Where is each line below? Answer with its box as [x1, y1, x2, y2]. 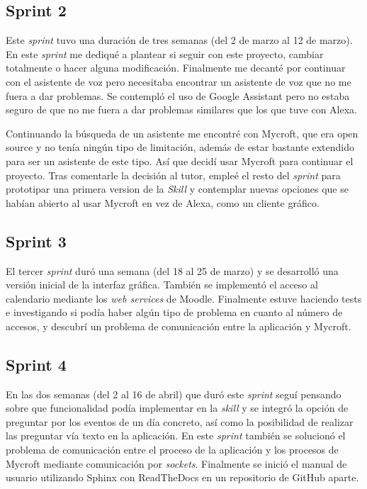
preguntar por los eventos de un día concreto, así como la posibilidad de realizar [6, 414, 354, 429]
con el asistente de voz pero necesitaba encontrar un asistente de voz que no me [6, 74, 351, 89]
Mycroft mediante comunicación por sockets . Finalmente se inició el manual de [6, 456, 347, 471]
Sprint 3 [6, 230, 67, 252]
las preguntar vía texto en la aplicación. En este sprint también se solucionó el [6, 428, 346, 443]
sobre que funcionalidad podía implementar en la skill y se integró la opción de [6, 400, 349, 415]
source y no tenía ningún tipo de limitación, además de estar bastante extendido [6, 140, 354, 154]
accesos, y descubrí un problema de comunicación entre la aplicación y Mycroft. [6, 318, 351, 333]
